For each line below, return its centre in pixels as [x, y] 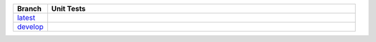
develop [30, 27]
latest [26, 18]
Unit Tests [69, 9]
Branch [29, 9]
